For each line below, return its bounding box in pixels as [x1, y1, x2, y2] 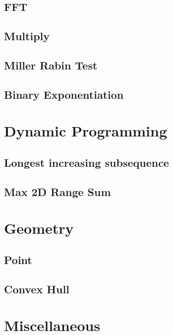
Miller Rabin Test [4, 57, 98, 72]
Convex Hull [4, 281, 69, 296]
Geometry [4, 218, 74, 238]
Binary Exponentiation [4, 86, 124, 102]
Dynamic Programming [4, 121, 168, 141]
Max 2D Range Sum [4, 184, 111, 199]
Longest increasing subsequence [4, 154, 169, 170]
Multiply [4, 28, 50, 44]
